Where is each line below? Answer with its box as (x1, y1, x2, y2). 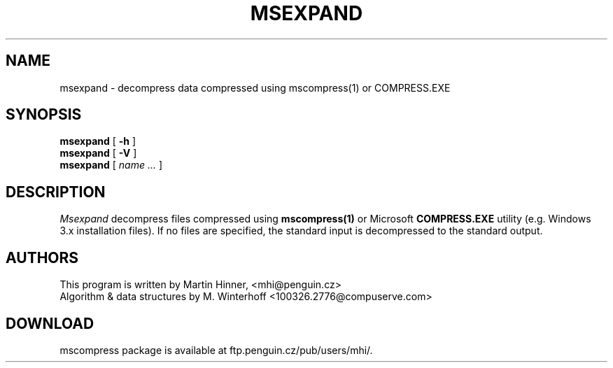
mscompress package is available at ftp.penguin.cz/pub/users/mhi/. (59, 344, 373, 356)
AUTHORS (6, 248, 79, 267)
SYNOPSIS (6, 106, 82, 124)
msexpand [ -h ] (59, 135, 136, 148)
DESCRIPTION (6, 183, 106, 201)
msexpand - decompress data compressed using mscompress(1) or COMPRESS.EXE (59, 81, 451, 94)
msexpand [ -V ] (59, 147, 137, 160)
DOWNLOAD (6, 314, 94, 332)
